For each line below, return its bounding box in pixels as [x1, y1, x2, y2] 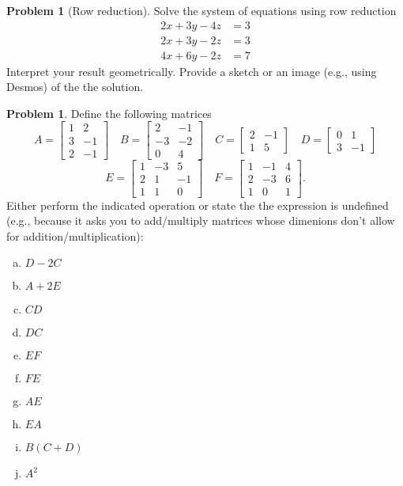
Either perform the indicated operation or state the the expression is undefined [6, 196, 389, 213]
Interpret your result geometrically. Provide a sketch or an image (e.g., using [6, 63, 377, 79]
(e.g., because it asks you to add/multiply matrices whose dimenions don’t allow [6, 212, 395, 229]
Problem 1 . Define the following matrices [6, 104, 212, 121]
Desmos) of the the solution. [6, 78, 144, 95]
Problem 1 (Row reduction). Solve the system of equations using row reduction [6, 2, 397, 18]
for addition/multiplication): [6, 227, 144, 244]
